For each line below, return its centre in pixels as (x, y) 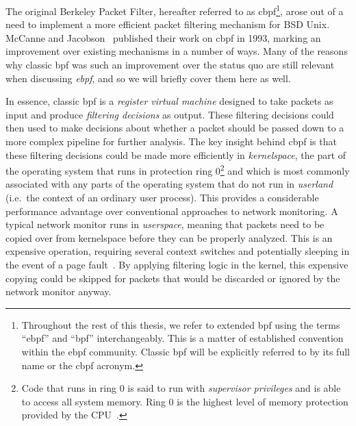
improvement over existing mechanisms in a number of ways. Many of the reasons (177, 51)
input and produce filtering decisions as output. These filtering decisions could (170, 114)
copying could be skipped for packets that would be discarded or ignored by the (173, 278)
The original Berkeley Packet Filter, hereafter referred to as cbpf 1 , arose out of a (175, 10)
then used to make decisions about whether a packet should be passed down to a (175, 128)
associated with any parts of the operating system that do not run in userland (169, 184)
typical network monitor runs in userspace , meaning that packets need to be (165, 224)
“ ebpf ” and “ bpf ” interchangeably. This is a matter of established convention (182, 338)
